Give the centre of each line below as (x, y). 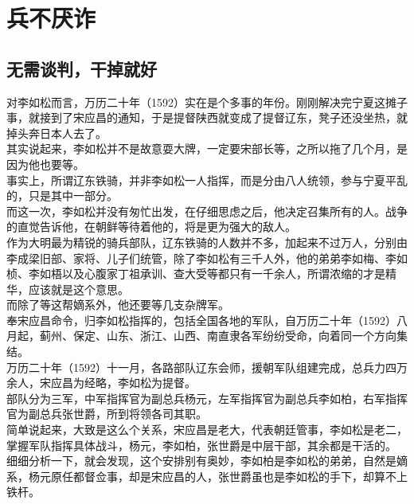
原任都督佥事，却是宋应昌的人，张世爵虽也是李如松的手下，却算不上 (229, 476)
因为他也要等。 (45, 164)
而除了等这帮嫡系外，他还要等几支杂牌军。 (118, 305)
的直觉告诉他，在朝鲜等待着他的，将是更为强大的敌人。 (151, 227)
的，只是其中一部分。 (62, 195)
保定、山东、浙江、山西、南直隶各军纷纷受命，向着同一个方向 (234, 336)
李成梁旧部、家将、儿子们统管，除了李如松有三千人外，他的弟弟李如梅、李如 (207, 258)
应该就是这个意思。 (78, 289)
